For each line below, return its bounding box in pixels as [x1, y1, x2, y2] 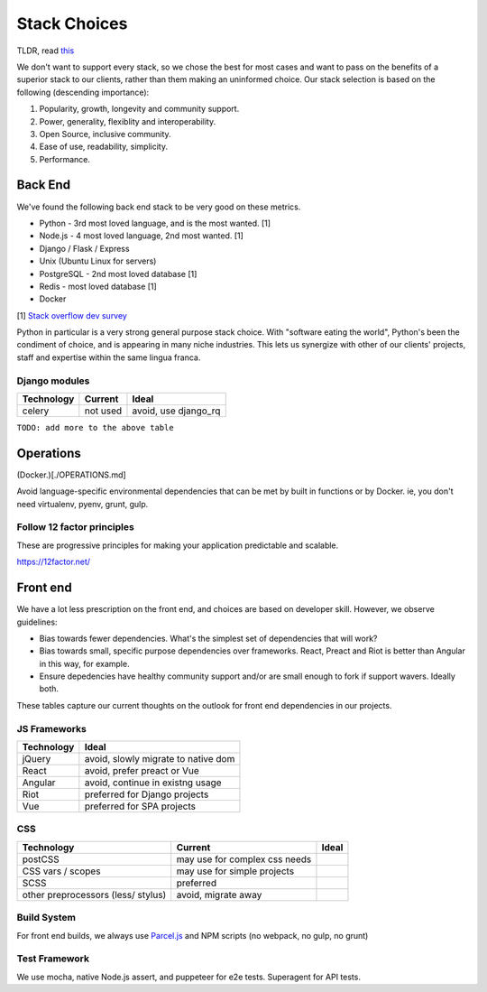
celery [22, 404, 50, 417]
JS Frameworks [16, 722, 87, 735]
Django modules [16, 375, 90, 387]
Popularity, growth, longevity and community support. [39, 104, 240, 115]
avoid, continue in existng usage [84, 776, 222, 789]
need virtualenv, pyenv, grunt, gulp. [16, 498, 149, 509]
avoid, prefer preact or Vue [84, 765, 200, 777]
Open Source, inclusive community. [39, 128, 171, 139]
